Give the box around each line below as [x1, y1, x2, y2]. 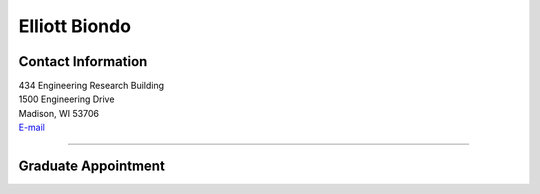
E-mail [18, 121, 45, 134]
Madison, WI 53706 [18, 107, 100, 119]
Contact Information [18, 53, 148, 70]
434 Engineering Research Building [18, 80, 165, 92]
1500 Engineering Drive [18, 93, 115, 105]
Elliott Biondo [18, 15, 132, 37]
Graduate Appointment [18, 158, 165, 175]
